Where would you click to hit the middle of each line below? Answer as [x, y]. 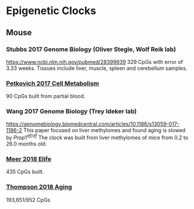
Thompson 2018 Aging [39, 187]
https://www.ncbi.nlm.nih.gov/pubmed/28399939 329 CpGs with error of [95, 62]
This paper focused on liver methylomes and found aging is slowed [104, 130]
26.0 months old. [26, 144]
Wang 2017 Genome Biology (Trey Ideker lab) [72, 112]
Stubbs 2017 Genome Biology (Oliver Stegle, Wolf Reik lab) [91, 49]
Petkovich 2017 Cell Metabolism [53, 83]
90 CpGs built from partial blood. [46, 96]
